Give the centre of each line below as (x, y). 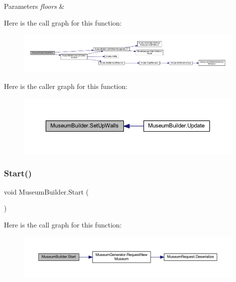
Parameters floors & (34, 6)
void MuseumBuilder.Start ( (46, 191)
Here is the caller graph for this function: (66, 86)
